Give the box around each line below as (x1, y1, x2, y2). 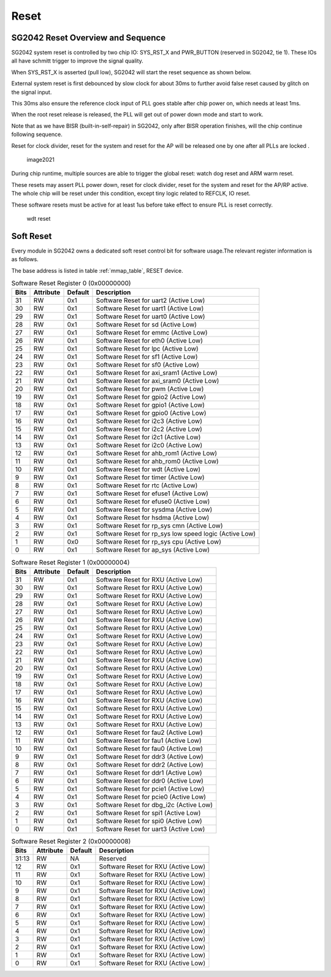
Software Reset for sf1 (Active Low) (96, 352, 198, 361)
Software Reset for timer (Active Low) (96, 473, 205, 482)
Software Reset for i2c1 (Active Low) (96, 433, 201, 441)
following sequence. (11, 131, 63, 138)
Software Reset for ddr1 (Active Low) (96, 768, 202, 777)
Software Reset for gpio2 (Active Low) (96, 393, 207, 401)
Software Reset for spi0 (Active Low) (96, 816, 202, 825)
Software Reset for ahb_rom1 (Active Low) (96, 449, 218, 458)
